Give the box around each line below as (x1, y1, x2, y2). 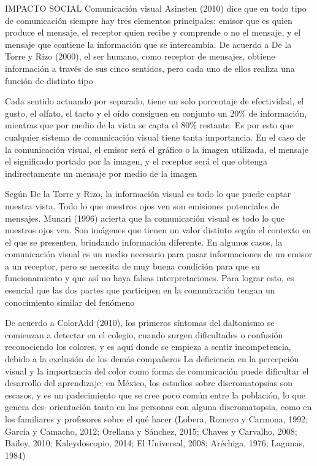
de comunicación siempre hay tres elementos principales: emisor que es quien (5, 14, 292, 26)
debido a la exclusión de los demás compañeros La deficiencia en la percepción (5, 352, 299, 365)
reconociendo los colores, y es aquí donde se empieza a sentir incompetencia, (5, 340, 291, 353)
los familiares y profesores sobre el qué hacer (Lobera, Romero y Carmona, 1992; (5, 413, 308, 425)
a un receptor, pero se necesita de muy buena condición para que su (5, 259, 260, 272)
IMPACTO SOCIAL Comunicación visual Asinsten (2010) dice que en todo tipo (5, 2, 307, 14)
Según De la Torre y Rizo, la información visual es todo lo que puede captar (5, 187, 291, 200)
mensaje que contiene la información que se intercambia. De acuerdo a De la (5, 37, 292, 50)
